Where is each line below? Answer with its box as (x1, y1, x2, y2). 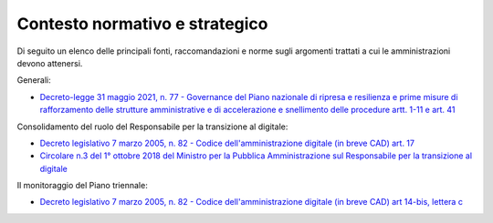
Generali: (16, 75, 51, 86)
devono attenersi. (16, 57, 83, 68)
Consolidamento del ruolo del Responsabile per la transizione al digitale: (16, 121, 288, 132)
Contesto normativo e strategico (16, 14, 268, 34)
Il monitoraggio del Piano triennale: (16, 180, 148, 191)
